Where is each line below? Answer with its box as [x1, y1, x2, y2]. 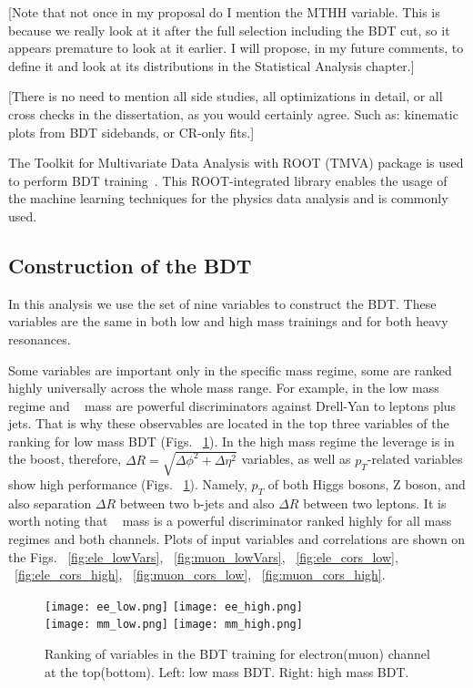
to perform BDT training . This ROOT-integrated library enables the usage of [8, 170, 448, 190]
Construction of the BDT [8, 251, 252, 279]
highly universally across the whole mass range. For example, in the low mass [8, 378, 439, 397]
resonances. [8, 329, 71, 348]
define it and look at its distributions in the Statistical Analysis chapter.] [8, 56, 415, 75]
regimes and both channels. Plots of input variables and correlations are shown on [8, 529, 466, 549]
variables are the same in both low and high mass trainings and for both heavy [8, 312, 448, 331]
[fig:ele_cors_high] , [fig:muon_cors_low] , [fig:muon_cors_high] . [15, 565, 386, 584]
